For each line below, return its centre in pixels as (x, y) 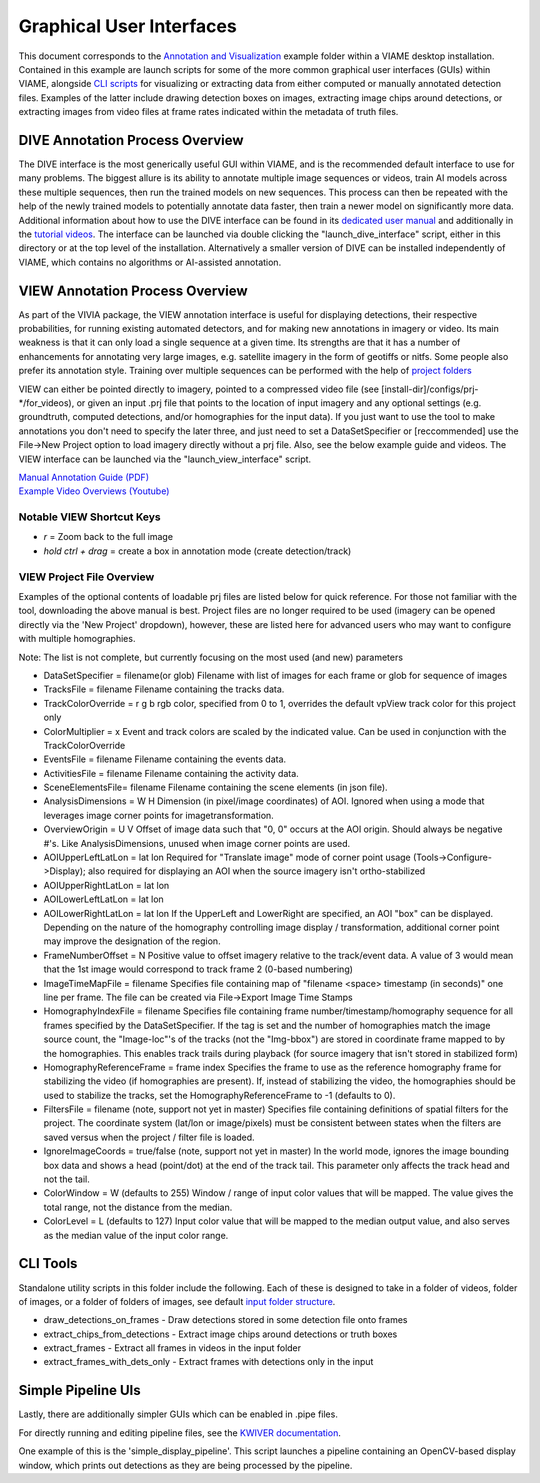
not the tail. (66, 1179)
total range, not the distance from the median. (138, 1207)
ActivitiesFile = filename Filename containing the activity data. (171, 773)
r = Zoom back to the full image (108, 537)
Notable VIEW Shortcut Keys (90, 517)
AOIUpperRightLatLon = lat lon (106, 885)
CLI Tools (48, 1263)
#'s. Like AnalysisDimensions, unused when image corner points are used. (197, 843)
